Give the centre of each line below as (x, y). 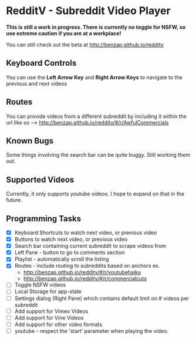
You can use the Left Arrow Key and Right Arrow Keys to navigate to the (94, 77)
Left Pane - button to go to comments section (70, 253)
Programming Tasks (43, 218)
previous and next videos (37, 83)
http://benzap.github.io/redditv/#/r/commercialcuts (85, 279)
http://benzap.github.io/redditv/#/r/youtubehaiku (82, 272)
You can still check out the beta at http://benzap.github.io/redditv (85, 45)
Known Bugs (30, 141)
